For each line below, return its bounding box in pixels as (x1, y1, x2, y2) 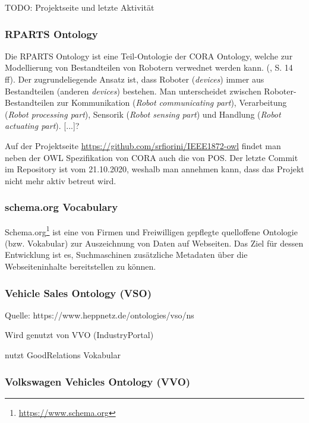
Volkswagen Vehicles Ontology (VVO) (5, 374, 191, 389)
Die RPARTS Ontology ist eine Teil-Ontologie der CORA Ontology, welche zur (5, 49, 293, 62)
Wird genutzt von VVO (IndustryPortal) (5, 329, 154, 341)
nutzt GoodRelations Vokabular (5, 349, 121, 361)
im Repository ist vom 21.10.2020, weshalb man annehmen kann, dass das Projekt (5, 163, 304, 175)
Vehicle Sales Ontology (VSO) (5, 285, 152, 300)
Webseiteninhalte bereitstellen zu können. (5, 260, 156, 272)
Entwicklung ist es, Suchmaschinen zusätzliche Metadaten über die (5, 248, 248, 261)
